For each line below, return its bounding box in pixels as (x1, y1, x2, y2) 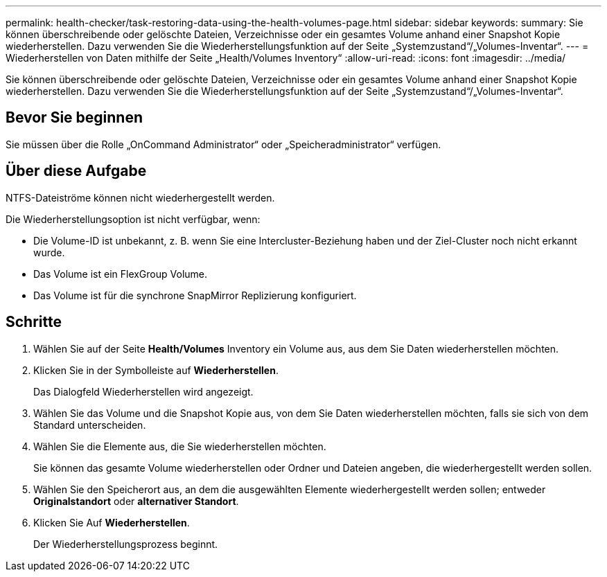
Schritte (6, 313, 62, 331)
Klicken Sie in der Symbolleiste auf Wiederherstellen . (33, 364, 279, 376)
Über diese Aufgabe (6, 162, 147, 180)
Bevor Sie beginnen (6, 109, 143, 127)
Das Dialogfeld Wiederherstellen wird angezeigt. (33, 385, 254, 398)
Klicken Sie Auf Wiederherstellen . (33, 516, 190, 529)
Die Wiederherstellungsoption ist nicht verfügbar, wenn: (6, 213, 261, 225)
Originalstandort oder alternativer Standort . (33, 495, 239, 507)
